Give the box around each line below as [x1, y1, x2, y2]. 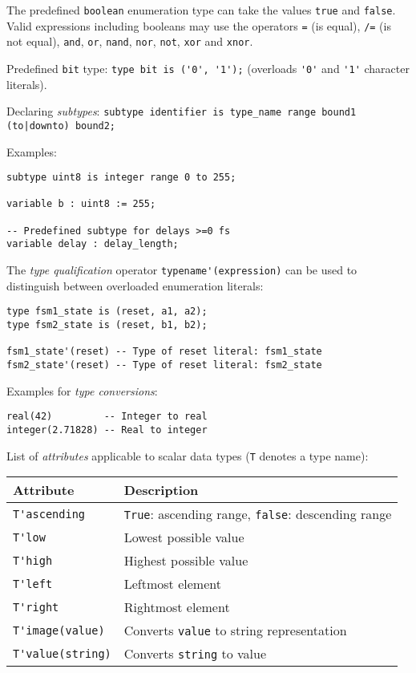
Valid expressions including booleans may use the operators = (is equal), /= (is [6, 17, 391, 34]
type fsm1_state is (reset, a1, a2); [6, 306, 208, 318]
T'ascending [13, 507, 86, 521]
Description [123, 480, 199, 500]
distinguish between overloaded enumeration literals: [6, 277, 264, 294]
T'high [13, 553, 53, 567]
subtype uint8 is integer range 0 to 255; [6, 172, 236, 184]
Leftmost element [123, 574, 221, 594]
